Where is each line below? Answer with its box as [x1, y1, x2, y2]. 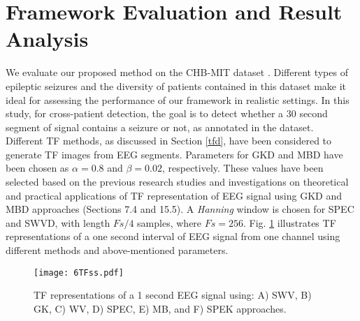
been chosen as [6, 160, 69, 175]
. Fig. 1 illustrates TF [243, 215, 336, 230]
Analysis [6, 24, 89, 53]
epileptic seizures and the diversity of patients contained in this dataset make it [6, 78, 347, 93]
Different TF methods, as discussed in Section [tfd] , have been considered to [6, 133, 332, 148]
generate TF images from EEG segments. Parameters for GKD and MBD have [6, 147, 343, 161]
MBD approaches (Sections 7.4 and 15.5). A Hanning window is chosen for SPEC [6, 202, 354, 216]
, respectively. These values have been [161, 160, 324, 175]
